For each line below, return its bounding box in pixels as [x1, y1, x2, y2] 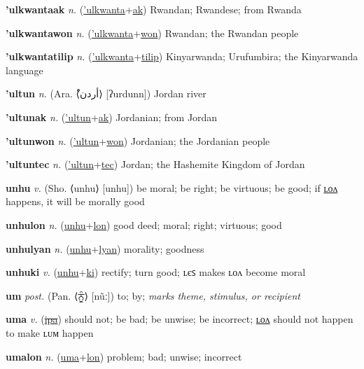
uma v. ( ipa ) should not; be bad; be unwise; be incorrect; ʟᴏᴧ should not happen [6, 312, 353, 326]
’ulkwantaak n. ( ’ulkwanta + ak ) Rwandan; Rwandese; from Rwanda [6, 2, 302, 16]
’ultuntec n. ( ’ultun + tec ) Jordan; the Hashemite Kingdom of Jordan [6, 157, 305, 172]
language [6, 62, 43, 77]
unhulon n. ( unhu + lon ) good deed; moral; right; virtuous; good [6, 217, 282, 232]
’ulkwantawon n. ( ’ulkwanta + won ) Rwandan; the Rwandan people [6, 25, 299, 40]
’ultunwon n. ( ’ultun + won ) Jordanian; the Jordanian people [6, 133, 270, 148]
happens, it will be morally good [6, 194, 145, 209]
